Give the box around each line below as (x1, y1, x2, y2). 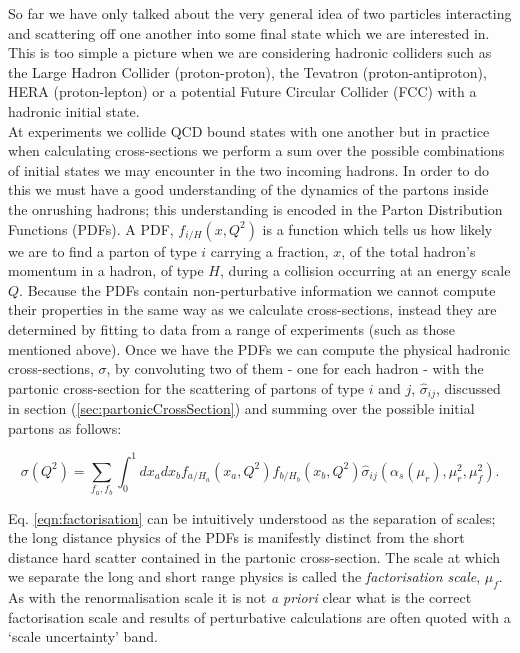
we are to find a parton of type (8, 240, 197, 261)
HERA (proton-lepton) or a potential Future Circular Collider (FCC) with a (8, 81, 477, 102)
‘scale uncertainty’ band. (8, 626, 158, 647)
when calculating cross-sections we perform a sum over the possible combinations (8, 140, 505, 161)
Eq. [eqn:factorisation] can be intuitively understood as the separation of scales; (8, 507, 496, 528)
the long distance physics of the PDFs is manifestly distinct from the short (8, 527, 465, 548)
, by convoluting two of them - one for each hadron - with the (106, 358, 484, 379)
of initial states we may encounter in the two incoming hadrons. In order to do (8, 159, 490, 180)
